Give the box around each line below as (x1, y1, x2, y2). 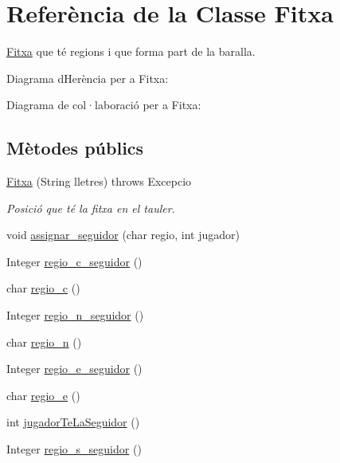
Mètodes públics (6, 135, 144, 160)
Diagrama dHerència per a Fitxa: (6, 69, 169, 86)
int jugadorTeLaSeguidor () (6, 414, 140, 430)
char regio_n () (6, 333, 82, 350)
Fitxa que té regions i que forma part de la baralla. (6, 43, 256, 60)
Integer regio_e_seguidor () (6, 360, 143, 377)
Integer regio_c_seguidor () (6, 253, 143, 269)
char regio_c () (6, 280, 80, 296)
